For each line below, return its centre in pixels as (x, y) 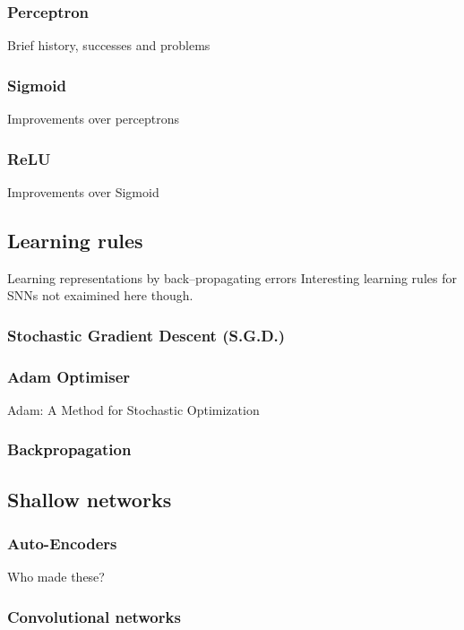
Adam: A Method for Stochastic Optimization (133, 409)
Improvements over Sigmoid (83, 191)
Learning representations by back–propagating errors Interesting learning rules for (232, 277)
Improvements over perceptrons (94, 119)
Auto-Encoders (62, 544)
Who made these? (56, 577)
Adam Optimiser (69, 376)
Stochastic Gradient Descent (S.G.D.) (146, 335)
